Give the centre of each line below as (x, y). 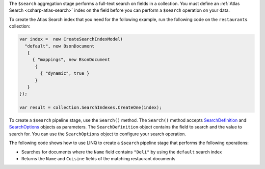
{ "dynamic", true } (65, 74)
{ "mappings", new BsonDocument (71, 60)
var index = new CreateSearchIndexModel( (71, 39)
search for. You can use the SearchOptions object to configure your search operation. (98, 134)
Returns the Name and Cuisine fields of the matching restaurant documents (98, 158)
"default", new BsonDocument (60, 46)
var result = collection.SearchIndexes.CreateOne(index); (91, 108)
